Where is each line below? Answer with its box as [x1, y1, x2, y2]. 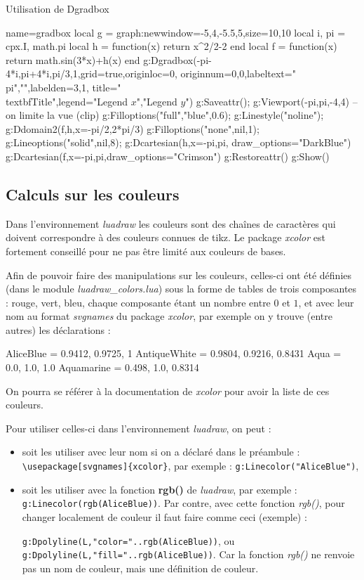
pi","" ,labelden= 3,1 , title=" [6, 79, 121, 94]
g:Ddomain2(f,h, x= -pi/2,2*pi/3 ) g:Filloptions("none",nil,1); [6, 121, 259, 136]
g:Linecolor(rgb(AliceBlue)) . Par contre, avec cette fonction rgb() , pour [22, 496, 345, 510]
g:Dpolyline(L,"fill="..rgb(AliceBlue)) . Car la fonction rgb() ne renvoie [22, 547, 355, 562]
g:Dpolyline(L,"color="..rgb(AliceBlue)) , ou [22, 533, 235, 548]
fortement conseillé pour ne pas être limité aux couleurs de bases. [6, 243, 286, 258]
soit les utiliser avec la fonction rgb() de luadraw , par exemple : [22, 482, 297, 496]
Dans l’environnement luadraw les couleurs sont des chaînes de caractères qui [6, 216, 336, 231]
